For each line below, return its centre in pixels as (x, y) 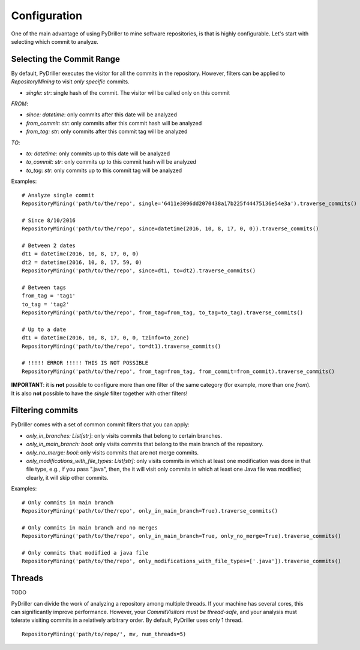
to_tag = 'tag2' (46, 304)
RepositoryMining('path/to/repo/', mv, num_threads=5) (104, 634)
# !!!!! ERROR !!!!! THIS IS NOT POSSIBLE (85, 363)
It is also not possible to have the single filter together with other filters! (99, 393)
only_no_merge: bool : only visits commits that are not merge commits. (112, 452)
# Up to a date (44, 329)
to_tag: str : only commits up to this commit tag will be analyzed (104, 170)
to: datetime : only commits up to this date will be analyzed (98, 154)
